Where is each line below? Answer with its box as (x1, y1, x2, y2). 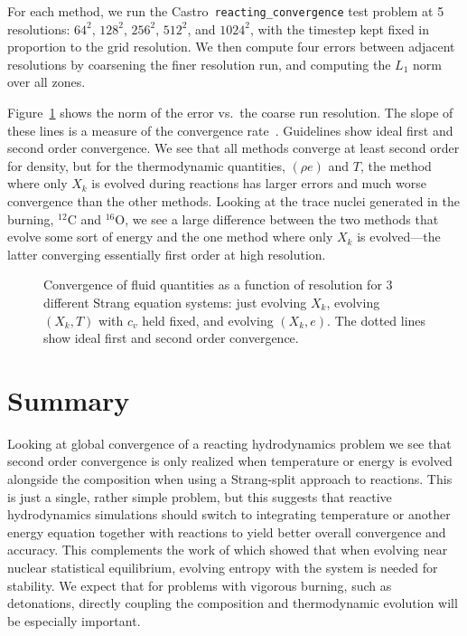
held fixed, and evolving (142, 310, 274, 329)
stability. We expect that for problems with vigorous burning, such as (7, 575, 392, 594)
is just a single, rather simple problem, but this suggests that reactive (7, 487, 392, 506)
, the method (360, 156, 432, 175)
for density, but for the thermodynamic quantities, (7, 156, 285, 175)
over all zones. (7, 72, 86, 91)
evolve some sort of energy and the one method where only (7, 227, 333, 246)
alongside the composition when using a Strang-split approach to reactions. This (7, 470, 453, 489)
